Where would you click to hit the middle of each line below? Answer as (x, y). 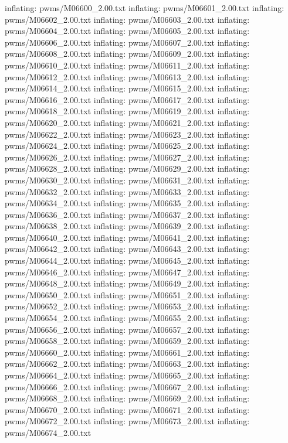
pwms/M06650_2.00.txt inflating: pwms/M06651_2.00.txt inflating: (127, 294)
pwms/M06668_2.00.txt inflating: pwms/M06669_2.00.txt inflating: (127, 398)
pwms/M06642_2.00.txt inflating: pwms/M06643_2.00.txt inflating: (127, 249)
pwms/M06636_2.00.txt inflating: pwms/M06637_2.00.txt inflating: (127, 214)
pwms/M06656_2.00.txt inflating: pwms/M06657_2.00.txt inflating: (127, 329)
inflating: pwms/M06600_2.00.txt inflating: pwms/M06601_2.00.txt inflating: (145, 8)
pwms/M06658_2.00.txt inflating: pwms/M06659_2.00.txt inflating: (127, 341)
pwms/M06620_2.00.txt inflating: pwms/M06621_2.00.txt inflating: (127, 122)
